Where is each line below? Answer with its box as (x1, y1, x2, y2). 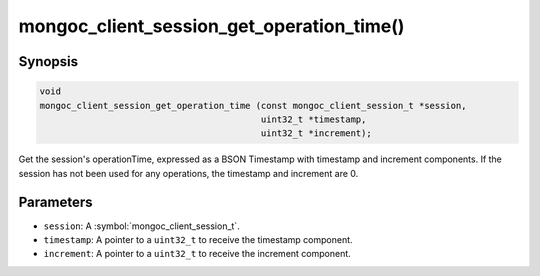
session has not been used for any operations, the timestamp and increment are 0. (18, 167, 359, 179)
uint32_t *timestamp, (260, 113, 367, 125)
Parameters (18, 193, 93, 210)
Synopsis (18, 53, 79, 70)
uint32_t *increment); (260, 128, 372, 139)
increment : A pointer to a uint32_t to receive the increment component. (43, 248, 352, 260)
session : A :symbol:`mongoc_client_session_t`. (43, 220, 240, 232)
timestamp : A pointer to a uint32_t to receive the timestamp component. (43, 234, 354, 245)
